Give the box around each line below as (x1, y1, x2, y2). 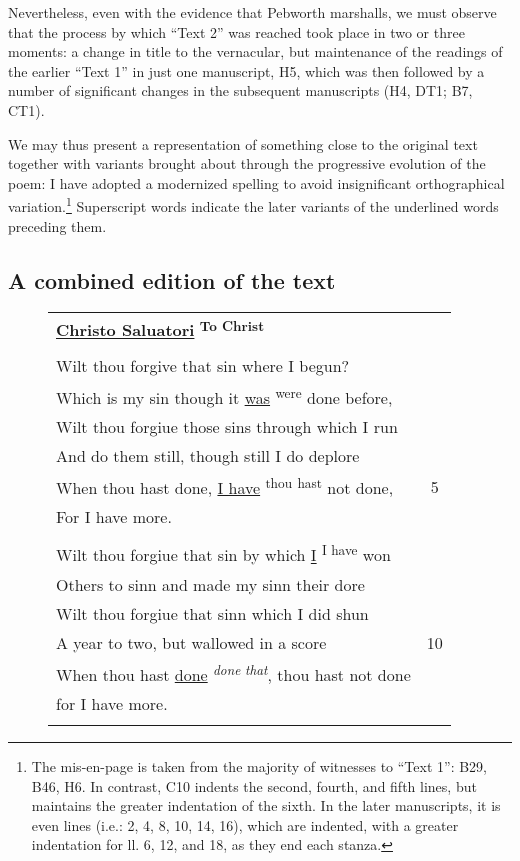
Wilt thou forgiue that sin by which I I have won (56, 540, 391, 567)
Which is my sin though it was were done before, (56, 382, 393, 410)
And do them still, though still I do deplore (56, 444, 360, 468)
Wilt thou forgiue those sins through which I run (56, 415, 398, 439)
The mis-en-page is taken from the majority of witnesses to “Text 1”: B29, (31, 756, 487, 777)
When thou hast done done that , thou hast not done (56, 659, 411, 687)
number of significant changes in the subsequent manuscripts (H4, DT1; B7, (8, 80, 473, 101)
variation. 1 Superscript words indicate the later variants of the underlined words (8, 193, 499, 216)
